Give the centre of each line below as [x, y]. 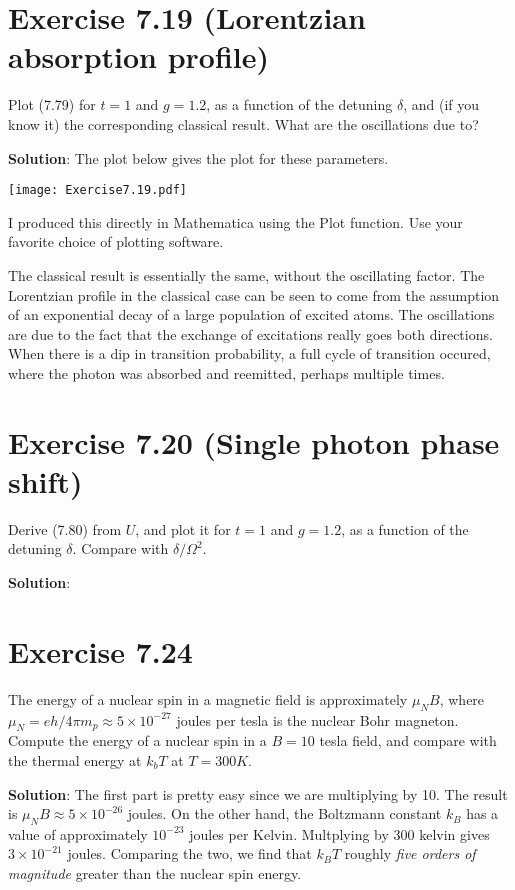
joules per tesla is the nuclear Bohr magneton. [317, 719]
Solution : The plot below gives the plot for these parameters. [198, 157]
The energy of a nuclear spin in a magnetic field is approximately [208, 698]
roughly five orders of [410, 853]
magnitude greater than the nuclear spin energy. [155, 873]
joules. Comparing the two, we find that [189, 853]
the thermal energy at [75, 759]
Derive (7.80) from [65, 528]
